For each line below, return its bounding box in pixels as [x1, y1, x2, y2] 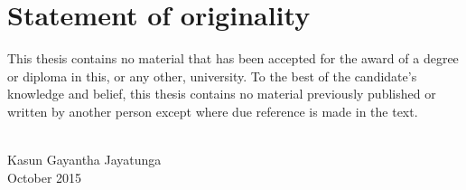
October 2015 [7, 167, 82, 186]
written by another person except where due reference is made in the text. [7, 101, 418, 120]
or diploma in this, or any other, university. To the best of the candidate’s [7, 66, 417, 85]
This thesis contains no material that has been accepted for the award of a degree [7, 49, 459, 68]
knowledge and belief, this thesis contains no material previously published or [7, 84, 436, 103]
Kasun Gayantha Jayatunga [7, 150, 162, 169]
